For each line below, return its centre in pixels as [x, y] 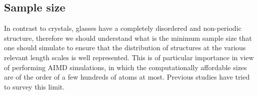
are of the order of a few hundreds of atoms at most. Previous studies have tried [127, 77]
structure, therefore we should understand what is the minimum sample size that [128, 38]
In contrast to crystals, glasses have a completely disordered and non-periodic [123, 28]
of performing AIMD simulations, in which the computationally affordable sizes [125, 67]
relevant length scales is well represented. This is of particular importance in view [129, 57]
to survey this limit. [34, 86]
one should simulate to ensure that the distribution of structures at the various [125, 47]
